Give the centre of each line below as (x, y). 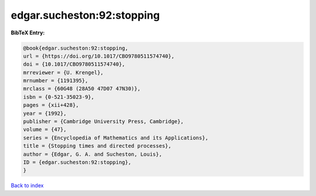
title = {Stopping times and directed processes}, (97, 146)
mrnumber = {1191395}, (56, 81)
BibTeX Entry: (28, 33)
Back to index (27, 185)
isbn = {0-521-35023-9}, (59, 97)
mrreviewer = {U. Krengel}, (63, 72)
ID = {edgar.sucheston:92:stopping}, (77, 162)
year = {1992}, (45, 113)
